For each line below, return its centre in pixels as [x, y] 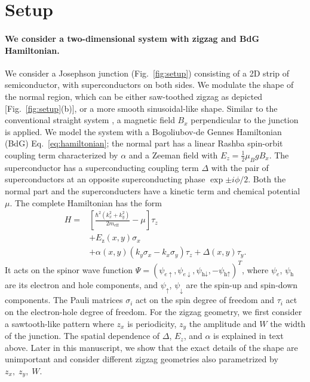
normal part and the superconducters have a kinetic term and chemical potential [153, 190]
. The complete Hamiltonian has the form [86, 202]
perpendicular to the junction [245, 120]
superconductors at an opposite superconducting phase [105, 179]
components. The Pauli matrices [64, 300]
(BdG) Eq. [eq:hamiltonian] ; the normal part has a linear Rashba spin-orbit [144, 143]
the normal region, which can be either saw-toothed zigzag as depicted [134, 96]
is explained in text [248, 336]
